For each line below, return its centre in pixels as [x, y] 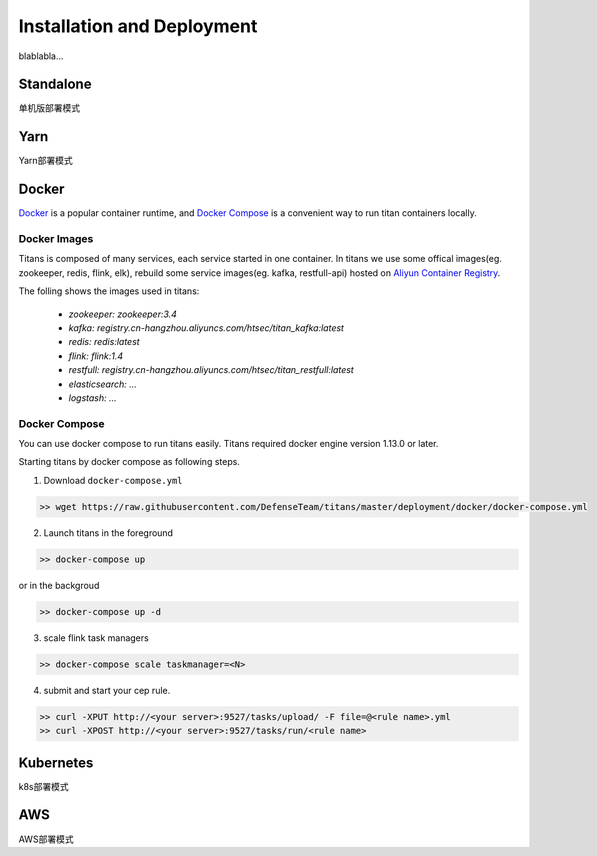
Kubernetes [56, 762]
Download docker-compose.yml [113, 480]
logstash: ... [92, 397]
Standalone [55, 84]
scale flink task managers [96, 637]
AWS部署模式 [46, 839]
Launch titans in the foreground [108, 532]
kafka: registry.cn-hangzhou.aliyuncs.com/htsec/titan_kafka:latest [206, 327]
